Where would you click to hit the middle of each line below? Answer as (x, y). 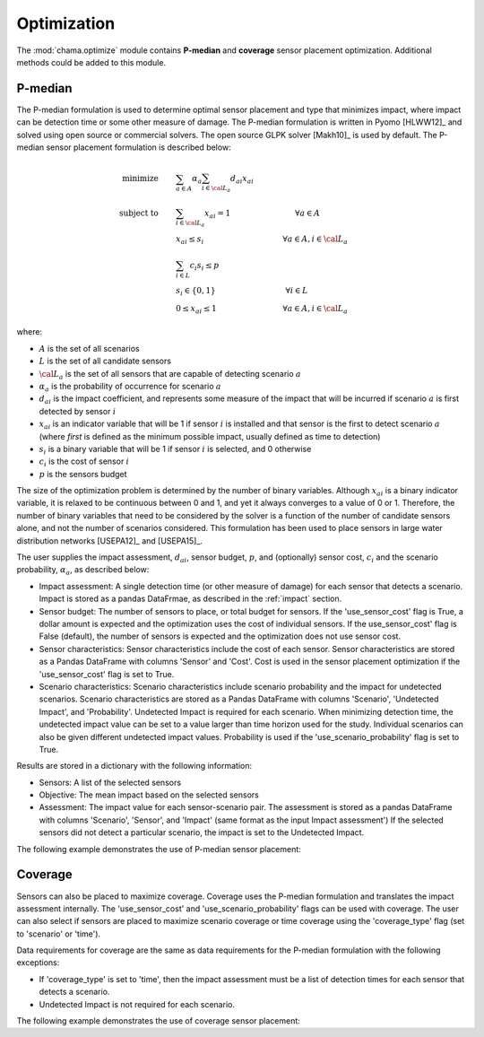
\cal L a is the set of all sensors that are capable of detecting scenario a (170, 375)
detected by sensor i (78, 411)
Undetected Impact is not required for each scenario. (137, 1004)
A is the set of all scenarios (89, 348)
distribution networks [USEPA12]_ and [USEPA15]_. (110, 540)
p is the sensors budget (83, 474)
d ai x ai (242, 179)
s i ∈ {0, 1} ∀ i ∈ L (242, 292)
